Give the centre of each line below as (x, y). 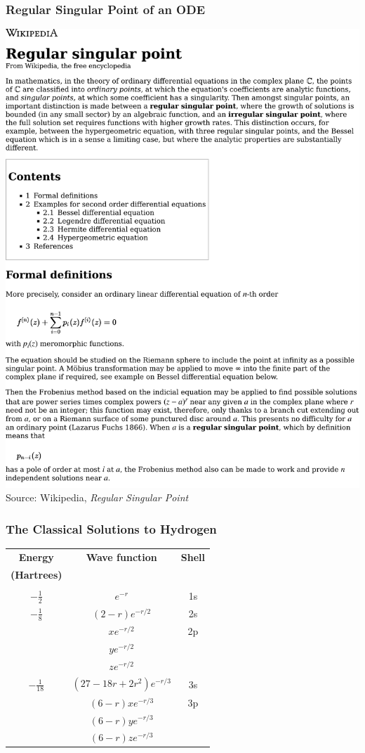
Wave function (121, 556)
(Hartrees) (36, 574)
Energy (36, 556)
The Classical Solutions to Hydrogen (111, 528)
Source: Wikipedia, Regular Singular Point (97, 497)
